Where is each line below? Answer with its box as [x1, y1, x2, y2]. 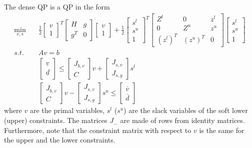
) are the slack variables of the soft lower [123, 105, 248, 115]
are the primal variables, [29, 105, 105, 115]
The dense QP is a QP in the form [4, 1, 110, 11]
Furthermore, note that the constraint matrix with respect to [4, 124, 191, 135]
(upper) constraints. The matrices [4, 114, 107, 125]
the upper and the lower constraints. [4, 134, 115, 145]
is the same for [199, 124, 244, 135]
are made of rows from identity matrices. [120, 114, 245, 125]
